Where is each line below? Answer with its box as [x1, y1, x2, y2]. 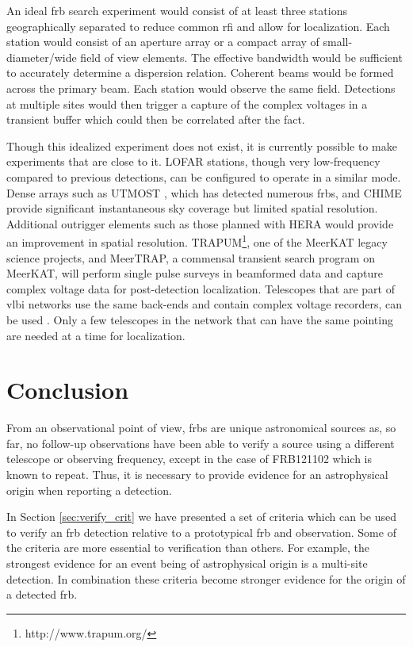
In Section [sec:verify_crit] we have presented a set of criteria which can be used [6, 508, 397, 525]
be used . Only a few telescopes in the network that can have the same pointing [6, 311, 393, 327]
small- [323, 33, 353, 50]
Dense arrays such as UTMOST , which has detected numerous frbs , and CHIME [6, 184, 402, 201]
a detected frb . [6, 586, 78, 603]
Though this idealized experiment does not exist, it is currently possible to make [6, 137, 397, 154]
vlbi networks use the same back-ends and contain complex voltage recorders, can [6, 296, 403, 312]
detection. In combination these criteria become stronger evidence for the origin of [6, 570, 406, 587]
